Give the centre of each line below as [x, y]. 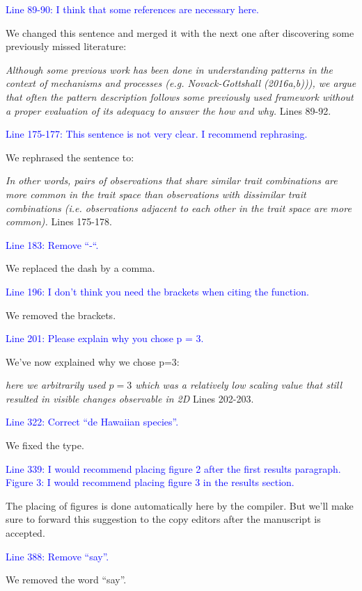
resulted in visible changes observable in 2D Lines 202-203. [130, 398]
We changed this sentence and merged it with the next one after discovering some [180, 32]
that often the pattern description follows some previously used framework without [180, 96]
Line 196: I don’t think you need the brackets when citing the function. [157, 291]
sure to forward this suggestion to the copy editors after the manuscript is [163, 519]
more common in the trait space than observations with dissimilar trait [156, 194]
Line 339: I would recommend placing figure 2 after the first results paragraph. [173, 468]
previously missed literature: [66, 46]
